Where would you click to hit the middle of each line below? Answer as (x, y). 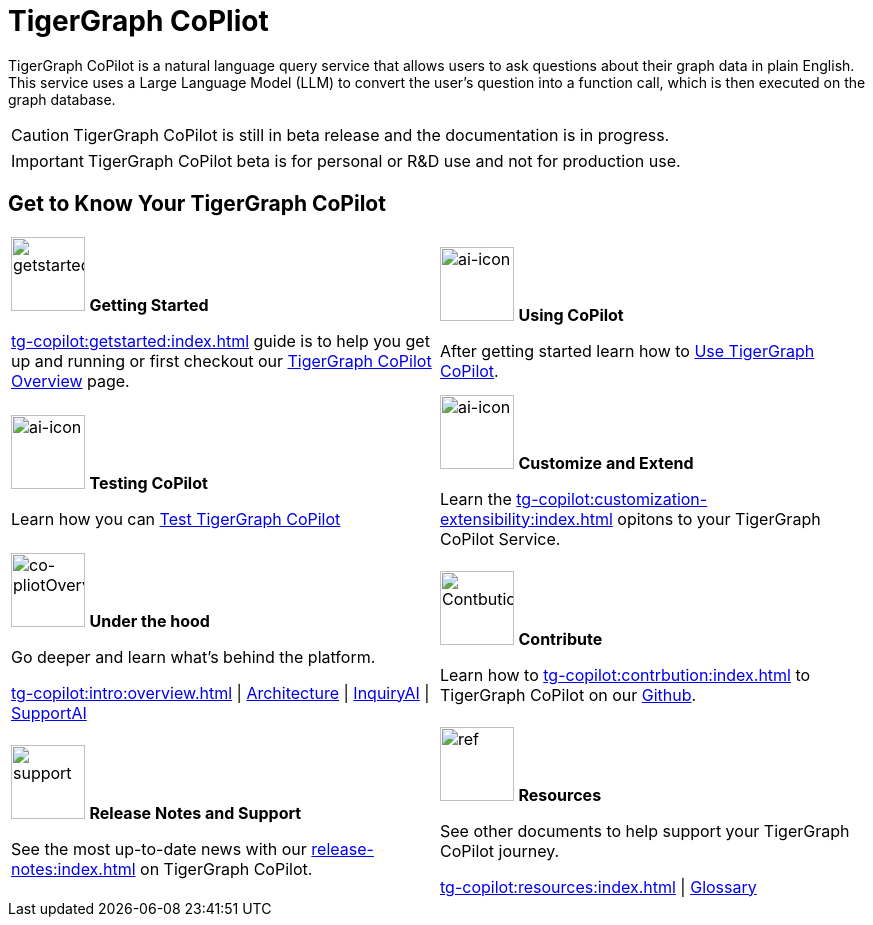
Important (47, 160)
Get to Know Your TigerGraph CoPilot (197, 204)
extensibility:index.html (526, 518)
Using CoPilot (571, 314)
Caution (40, 134)
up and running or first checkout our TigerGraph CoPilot (221, 360)
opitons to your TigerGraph (719, 518)
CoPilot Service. (500, 538)
